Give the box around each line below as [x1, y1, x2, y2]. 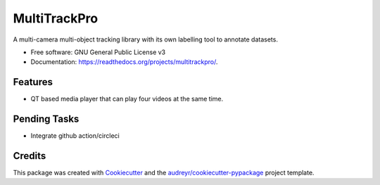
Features [13, 76, 53, 88]
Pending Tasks [13, 113, 80, 125]
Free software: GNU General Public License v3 [30, 48, 166, 56]
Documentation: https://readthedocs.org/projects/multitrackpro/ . [30, 58, 218, 66]
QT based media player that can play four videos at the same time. [30, 95, 224, 103]
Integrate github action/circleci [30, 132, 120, 140]
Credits [13, 150, 46, 162]
